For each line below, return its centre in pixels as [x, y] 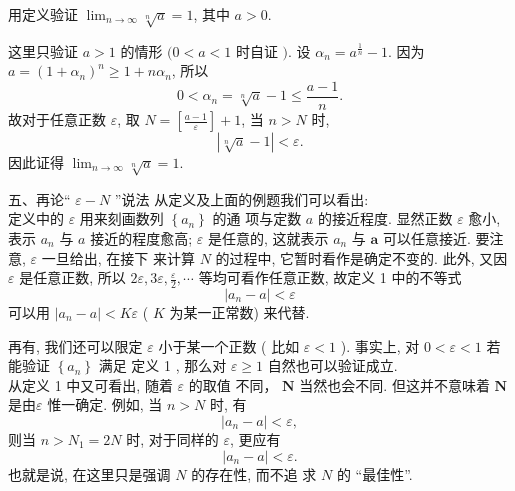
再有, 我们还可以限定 [75, 345]
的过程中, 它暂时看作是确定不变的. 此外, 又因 [361, 257]
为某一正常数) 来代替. [239, 311]
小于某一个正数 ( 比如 [229, 345]
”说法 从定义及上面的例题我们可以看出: [241, 198]
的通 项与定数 [257, 218]
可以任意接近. [427, 237]
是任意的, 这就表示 [268, 237]
